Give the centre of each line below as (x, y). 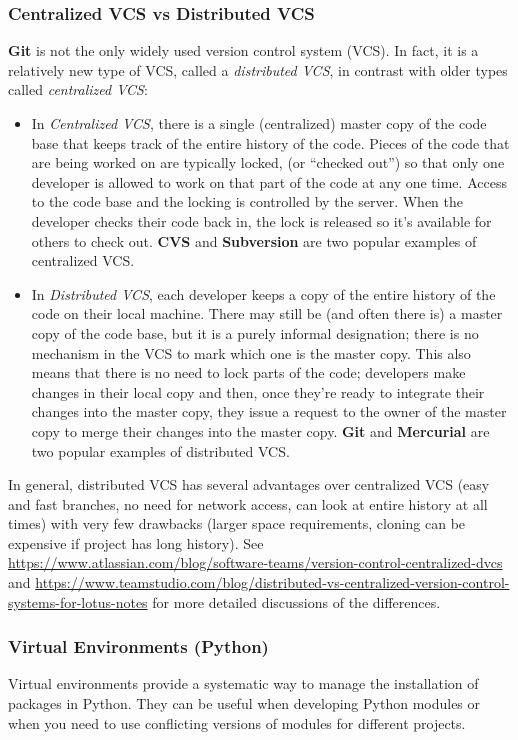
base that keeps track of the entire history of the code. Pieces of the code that (270, 142)
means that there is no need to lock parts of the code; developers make (248, 372)
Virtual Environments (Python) (138, 646)
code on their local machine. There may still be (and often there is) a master (267, 313)
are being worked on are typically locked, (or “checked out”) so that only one (268, 162)
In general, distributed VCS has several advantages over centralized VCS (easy (249, 484)
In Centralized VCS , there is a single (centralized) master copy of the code (259, 123)
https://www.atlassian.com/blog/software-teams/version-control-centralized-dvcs (255, 562)
